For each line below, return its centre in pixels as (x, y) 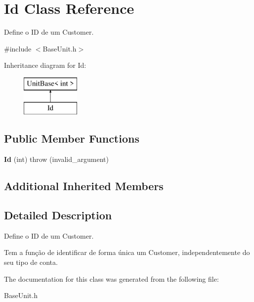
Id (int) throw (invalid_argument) (56, 159)
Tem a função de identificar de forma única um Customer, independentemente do (127, 252)
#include (18, 48)
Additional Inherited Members (84, 186)
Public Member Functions (72, 138)
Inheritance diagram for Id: (45, 65)
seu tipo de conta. (31, 262)
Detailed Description (58, 215)
